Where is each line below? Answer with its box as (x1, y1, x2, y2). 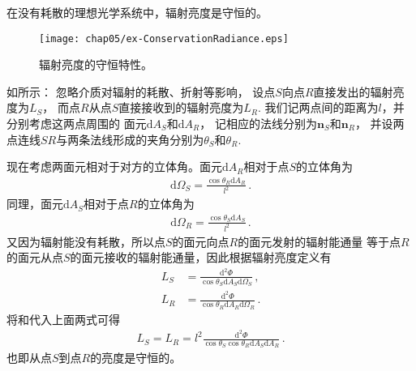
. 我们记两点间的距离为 (258, 99, 379, 116)
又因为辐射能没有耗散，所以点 (6, 232, 165, 249)
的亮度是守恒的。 (90, 349, 182, 366)
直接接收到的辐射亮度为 (118, 99, 244, 116)
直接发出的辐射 (313, 83, 393, 100)
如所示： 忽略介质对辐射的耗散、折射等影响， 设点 (6, 83, 276, 100)
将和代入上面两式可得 (6, 310, 120, 327)
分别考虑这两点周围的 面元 (6, 115, 147, 132)
